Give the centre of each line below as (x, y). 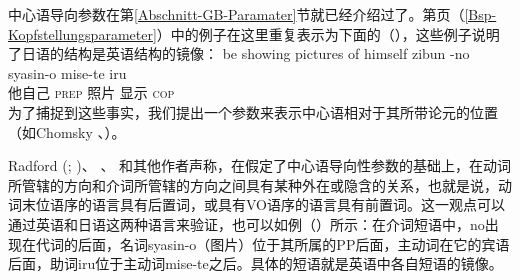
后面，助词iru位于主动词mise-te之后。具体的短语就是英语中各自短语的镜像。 (255, 263)
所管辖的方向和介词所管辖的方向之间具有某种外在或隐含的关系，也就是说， (253, 184)
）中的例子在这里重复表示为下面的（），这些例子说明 (328, 33)
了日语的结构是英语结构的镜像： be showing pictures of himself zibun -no (239, 53)
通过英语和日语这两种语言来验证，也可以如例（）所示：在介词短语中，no (246, 223)
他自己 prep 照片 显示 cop (91, 92)
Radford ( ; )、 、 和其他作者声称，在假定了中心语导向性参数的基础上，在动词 (260, 165)
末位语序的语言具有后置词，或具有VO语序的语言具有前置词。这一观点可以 (263, 204)
